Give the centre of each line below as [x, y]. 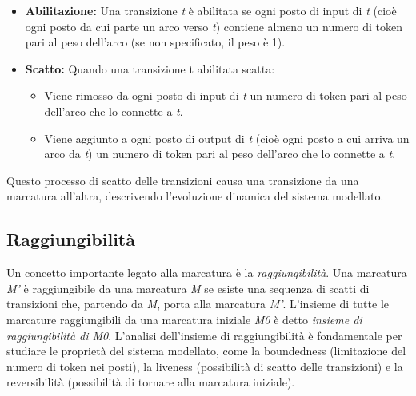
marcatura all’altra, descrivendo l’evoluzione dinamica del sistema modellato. [195, 196]
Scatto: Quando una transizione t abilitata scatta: [150, 68]
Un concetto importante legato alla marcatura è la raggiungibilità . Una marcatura [207, 273]
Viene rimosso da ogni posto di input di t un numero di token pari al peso [226, 95]
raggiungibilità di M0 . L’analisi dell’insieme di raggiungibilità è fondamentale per [204, 335]
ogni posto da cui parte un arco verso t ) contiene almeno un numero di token [214, 26]
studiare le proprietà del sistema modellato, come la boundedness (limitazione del [206, 351]
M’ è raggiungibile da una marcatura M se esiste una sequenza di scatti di [188, 288]
